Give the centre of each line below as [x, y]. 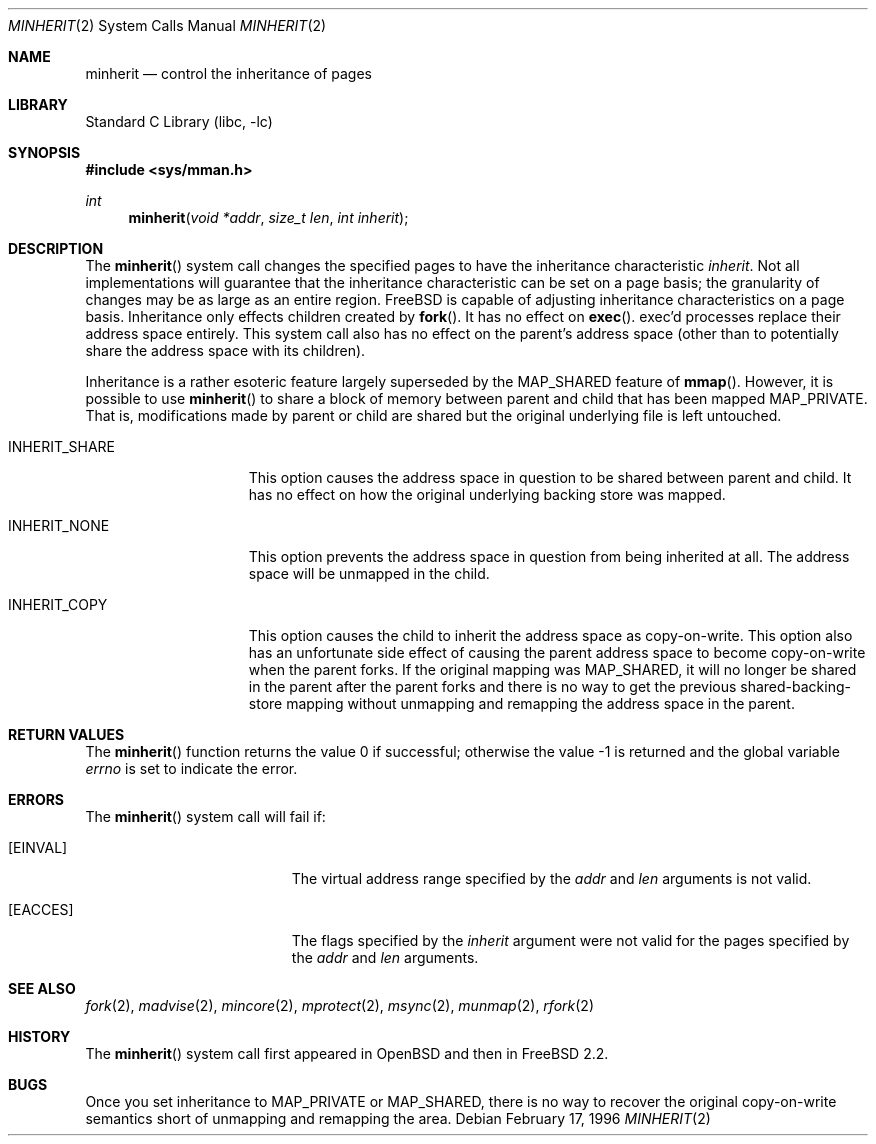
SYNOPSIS [44, 152]
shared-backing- [795, 686]
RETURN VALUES [66, 734]
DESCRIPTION [56, 248]
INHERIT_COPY [58, 604]
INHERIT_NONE [59, 525]
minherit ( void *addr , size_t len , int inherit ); [268, 217]
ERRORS [36, 799]
